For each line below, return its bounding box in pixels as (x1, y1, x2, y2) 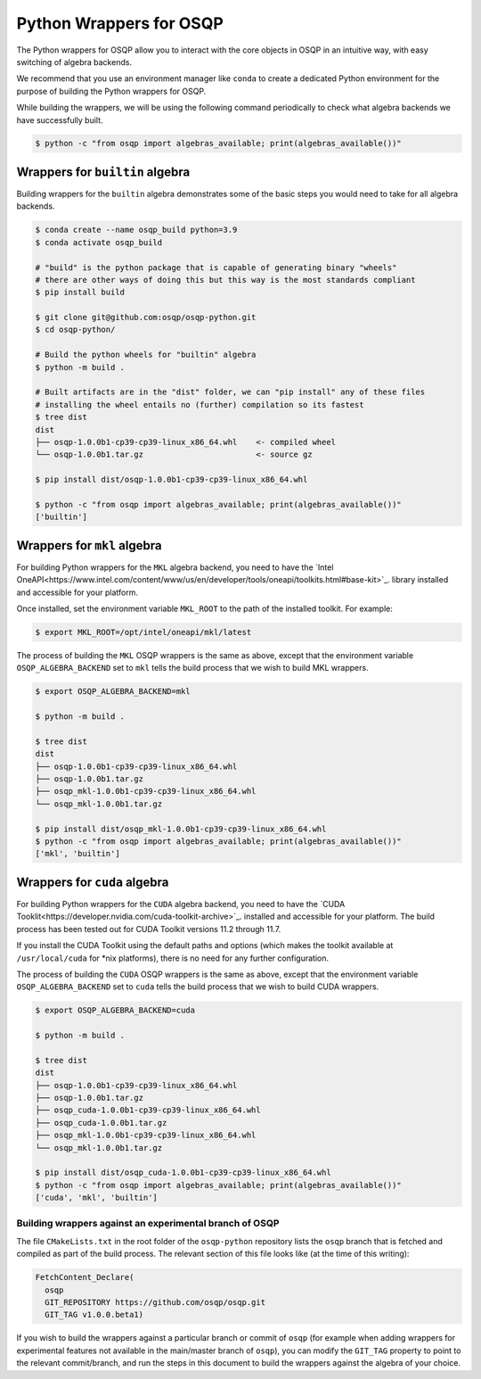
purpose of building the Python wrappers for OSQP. (16, 86, 207, 96)
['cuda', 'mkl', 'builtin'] (35, 1193, 158, 1203)
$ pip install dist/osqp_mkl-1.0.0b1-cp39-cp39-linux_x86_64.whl (35, 823, 327, 834)
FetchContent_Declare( (35, 1272, 135, 1283)
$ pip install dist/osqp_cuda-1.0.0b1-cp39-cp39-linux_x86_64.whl (35, 1168, 331, 1177)
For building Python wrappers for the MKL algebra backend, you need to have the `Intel (16, 562, 334, 573)
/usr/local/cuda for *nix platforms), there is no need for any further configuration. (16, 953, 330, 963)
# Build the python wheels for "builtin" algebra (35, 350, 257, 360)
